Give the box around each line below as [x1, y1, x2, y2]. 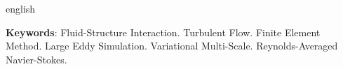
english [6, 1, 36, 15]
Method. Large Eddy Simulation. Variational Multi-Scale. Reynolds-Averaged [6, 38, 338, 53]
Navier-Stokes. [6, 52, 67, 66]
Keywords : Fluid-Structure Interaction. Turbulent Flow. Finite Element [6, 24, 321, 39]
